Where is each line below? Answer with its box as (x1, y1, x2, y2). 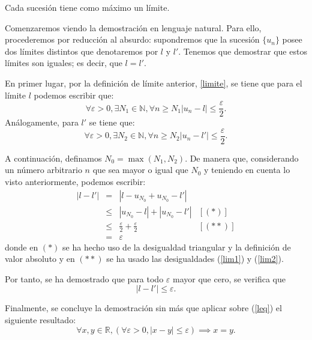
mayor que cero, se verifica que (173, 272, 286, 285)
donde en (5, 240, 38, 253)
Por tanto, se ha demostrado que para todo (5, 272, 164, 285)
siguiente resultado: (5, 313, 76, 326)
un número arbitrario (5, 163, 82, 176)
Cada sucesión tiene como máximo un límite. (5, 1, 170, 13)
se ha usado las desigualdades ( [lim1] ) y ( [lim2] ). (106, 252, 284, 265)
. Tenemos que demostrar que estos (178, 44, 307, 57)
